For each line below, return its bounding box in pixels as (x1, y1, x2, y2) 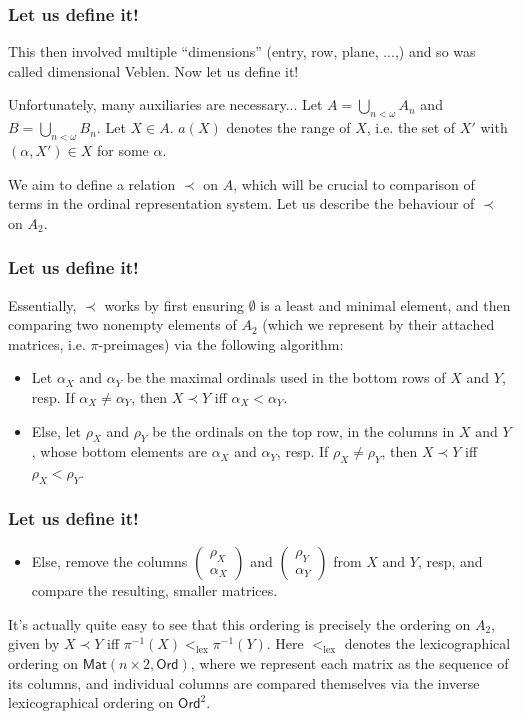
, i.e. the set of (366, 117, 456, 138)
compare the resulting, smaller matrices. (31, 580, 278, 601)
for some (96, 140, 149, 160)
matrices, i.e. (8, 333, 86, 354)
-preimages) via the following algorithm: (98, 333, 344, 354)
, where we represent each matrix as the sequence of (190, 652, 509, 673)
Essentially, (8, 294, 77, 315)
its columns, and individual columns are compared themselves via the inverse (8, 672, 480, 693)
